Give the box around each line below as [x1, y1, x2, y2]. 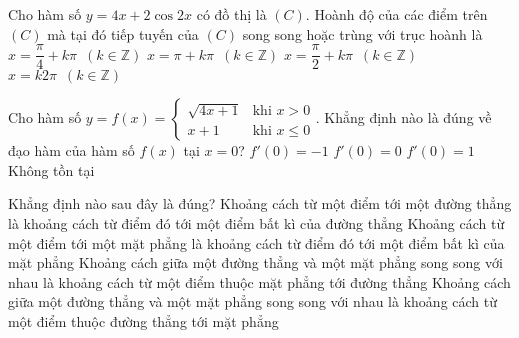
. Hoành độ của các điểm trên [305, 4, 488, 24]
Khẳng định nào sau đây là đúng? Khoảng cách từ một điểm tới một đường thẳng [8, 193, 512, 214]
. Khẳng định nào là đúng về [315, 107, 492, 128]
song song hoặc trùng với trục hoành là [242, 23, 483, 44]
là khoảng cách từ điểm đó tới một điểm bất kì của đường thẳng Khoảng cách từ [8, 213, 505, 234]
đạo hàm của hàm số [8, 140, 135, 161]
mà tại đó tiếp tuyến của [47, 23, 199, 44]
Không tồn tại [8, 159, 95, 180]
